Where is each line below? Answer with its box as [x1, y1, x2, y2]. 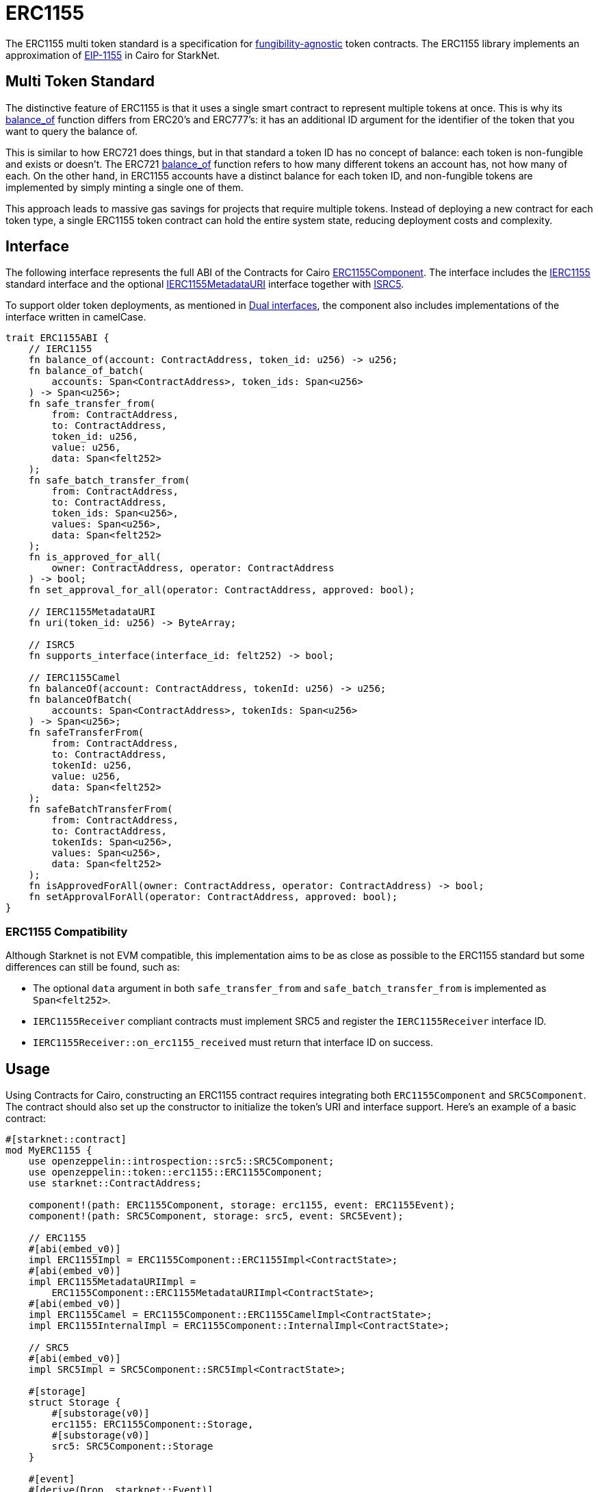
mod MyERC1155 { [5, 1145, 92, 1156]
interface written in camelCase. [5, 311, 146, 323]
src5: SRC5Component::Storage [51, 1441, 213, 1452]
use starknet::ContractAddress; [28, 1178, 202, 1189]
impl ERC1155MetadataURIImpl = [28, 1276, 196, 1288]
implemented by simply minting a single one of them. [5, 181, 244, 193]
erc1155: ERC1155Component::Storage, [51, 1419, 254, 1430]
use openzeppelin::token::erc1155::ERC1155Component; [28, 1167, 323, 1178]
